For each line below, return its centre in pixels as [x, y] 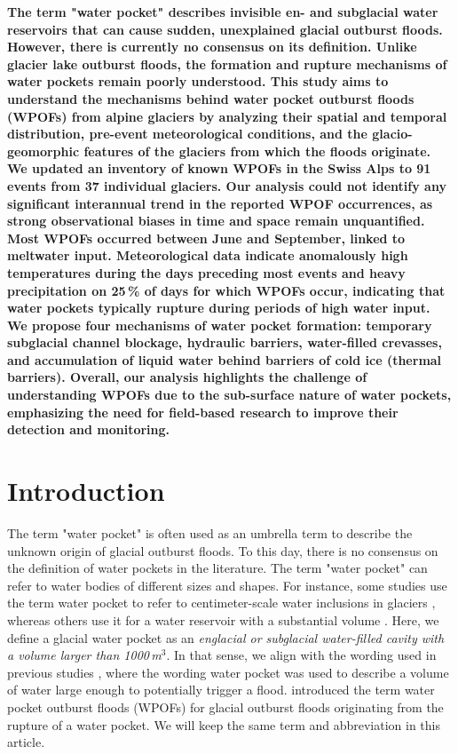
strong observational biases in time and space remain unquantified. [216, 221]
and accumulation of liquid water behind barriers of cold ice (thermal [225, 359]
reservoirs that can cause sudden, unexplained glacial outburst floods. [225, 29]
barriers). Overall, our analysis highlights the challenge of [187, 377]
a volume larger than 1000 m [84, 655]
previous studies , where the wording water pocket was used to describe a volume [228, 672]
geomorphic [43, 151]
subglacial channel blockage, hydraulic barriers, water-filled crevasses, [225, 342]
